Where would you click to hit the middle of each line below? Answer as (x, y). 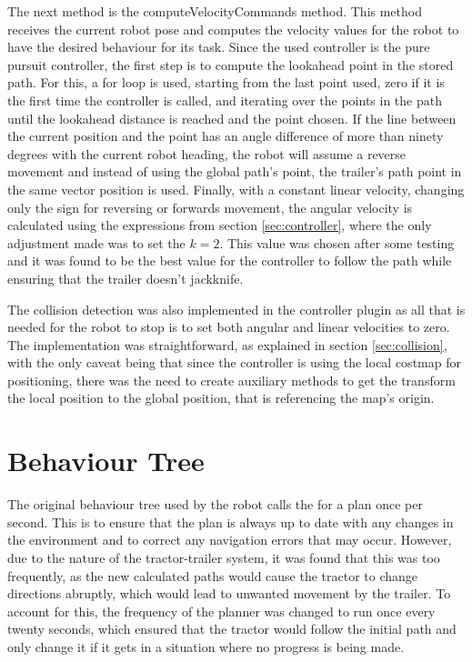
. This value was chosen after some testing (337, 242)
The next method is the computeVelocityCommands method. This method (215, 11)
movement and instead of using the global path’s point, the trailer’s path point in (235, 171)
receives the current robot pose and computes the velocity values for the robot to (233, 29)
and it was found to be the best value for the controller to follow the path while (230, 261)
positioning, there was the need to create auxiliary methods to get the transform (231, 380)
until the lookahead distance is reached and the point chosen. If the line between (232, 118)
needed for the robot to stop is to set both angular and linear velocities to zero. (229, 327)
